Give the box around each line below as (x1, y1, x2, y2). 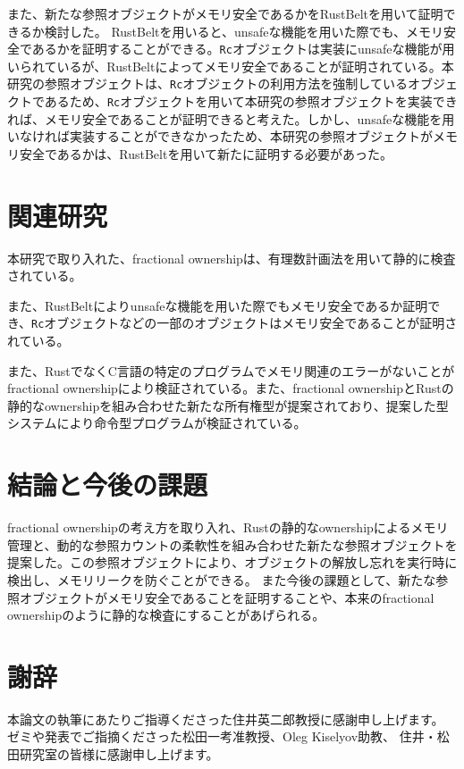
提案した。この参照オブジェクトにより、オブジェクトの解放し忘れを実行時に (7, 553, 458, 572)
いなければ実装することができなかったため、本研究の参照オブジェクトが (7, 127, 433, 146)
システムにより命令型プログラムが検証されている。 (7, 414, 307, 432)
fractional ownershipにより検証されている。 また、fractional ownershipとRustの (7, 379, 454, 397)
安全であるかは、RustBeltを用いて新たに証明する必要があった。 (19, 144, 393, 163)
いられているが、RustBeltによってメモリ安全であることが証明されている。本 (7, 56, 454, 75)
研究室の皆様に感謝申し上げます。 (19, 745, 219, 764)
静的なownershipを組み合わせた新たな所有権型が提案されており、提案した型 (7, 396, 449, 414)
